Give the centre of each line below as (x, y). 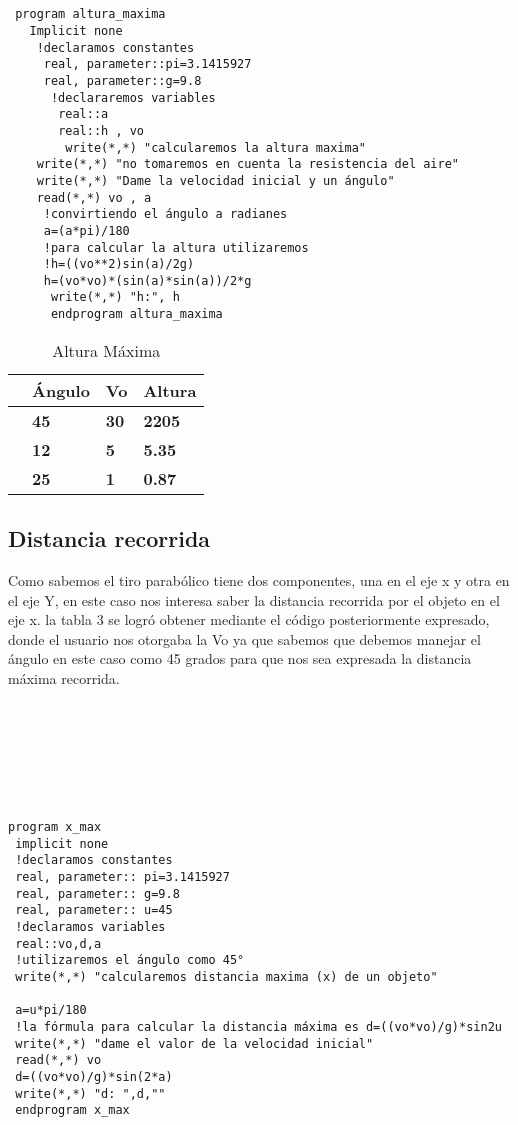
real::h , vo (101, 130)
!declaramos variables (90, 927)
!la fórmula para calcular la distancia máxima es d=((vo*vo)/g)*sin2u (258, 1027)
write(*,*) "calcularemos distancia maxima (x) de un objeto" (226, 977)
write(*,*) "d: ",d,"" (90, 1093)
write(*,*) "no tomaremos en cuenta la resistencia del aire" (248, 164)
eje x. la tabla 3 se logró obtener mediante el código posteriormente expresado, (249, 619)
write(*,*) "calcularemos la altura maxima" (215, 147)
